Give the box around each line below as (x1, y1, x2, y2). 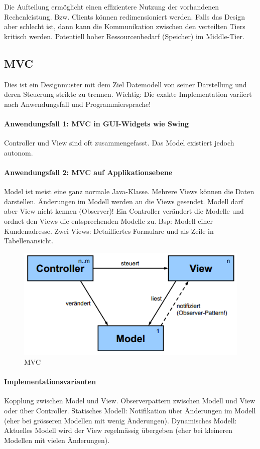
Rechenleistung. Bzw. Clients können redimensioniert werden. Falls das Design (4, 11, 245, 22)
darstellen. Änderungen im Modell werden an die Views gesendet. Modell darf (4, 196, 243, 206)
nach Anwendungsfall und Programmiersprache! (4, 98, 151, 109)
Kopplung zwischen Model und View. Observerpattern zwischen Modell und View (4, 395, 255, 406)
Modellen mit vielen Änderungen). (4, 434, 110, 445)
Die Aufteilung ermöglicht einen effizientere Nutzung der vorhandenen (4, 2, 219, 12)
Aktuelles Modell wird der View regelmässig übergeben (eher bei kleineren (4, 425, 233, 435)
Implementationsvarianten (4, 376, 96, 387)
